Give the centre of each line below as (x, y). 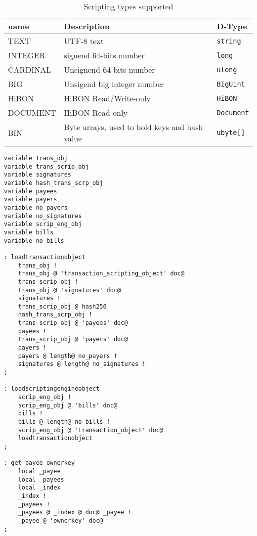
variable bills (29, 232)
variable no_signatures (43, 216)
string (229, 41)
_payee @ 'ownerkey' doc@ (61, 520)
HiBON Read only (96, 112)
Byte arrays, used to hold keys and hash (133, 127)
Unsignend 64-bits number (109, 69)
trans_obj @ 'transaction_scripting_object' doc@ (101, 274)
